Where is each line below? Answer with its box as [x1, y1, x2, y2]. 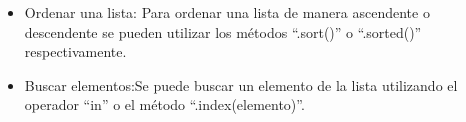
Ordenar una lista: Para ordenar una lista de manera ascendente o [24, 2, 430, 22]
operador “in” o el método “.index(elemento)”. [24, 94, 305, 115]
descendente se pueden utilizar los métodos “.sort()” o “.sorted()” [24, 21, 422, 42]
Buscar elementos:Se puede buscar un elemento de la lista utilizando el [24, 74, 458, 95]
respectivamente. [24, 41, 127, 62]
